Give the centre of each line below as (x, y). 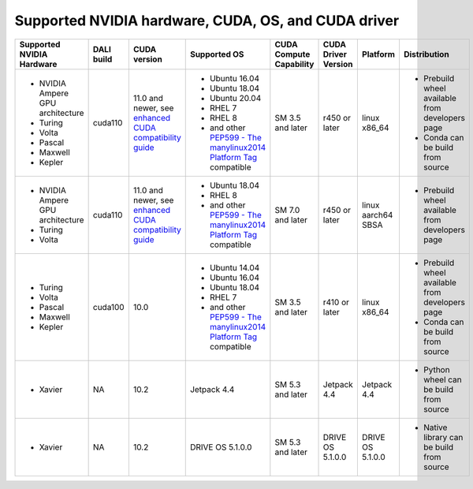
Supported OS (217, 54)
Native (435, 427)
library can (443, 437)
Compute (292, 54)
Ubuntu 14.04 (235, 267)
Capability (294, 64)
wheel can (443, 379)
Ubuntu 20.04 (235, 98)
